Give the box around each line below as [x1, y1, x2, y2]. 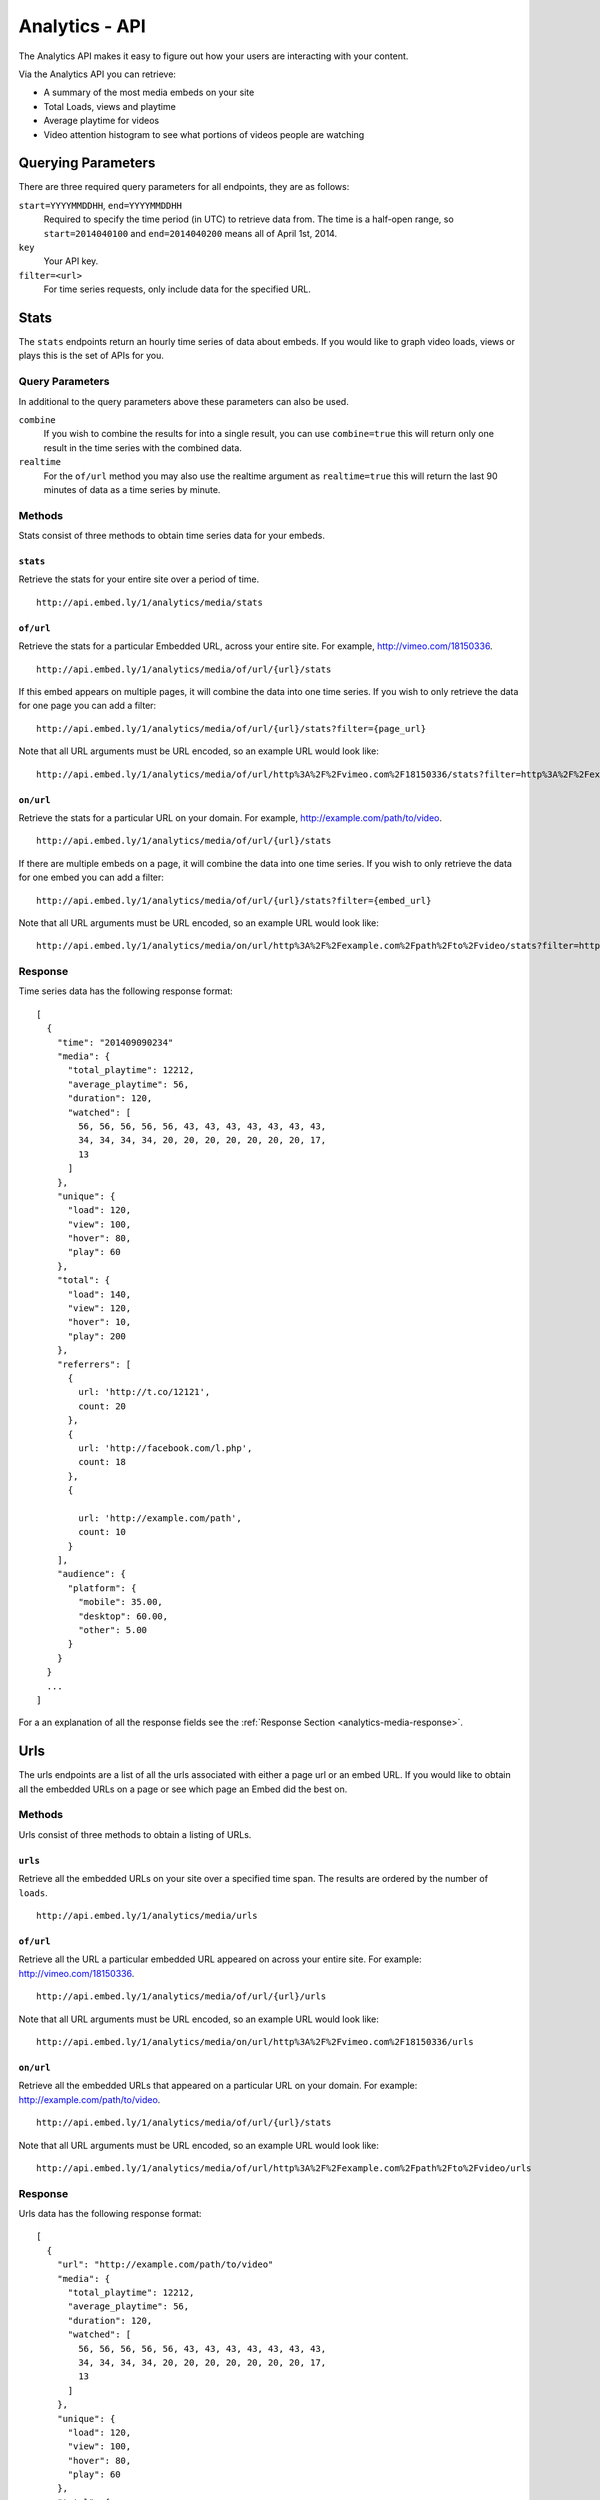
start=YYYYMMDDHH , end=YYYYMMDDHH [18, 199, 182, 211]
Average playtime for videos [43, 115, 160, 127]
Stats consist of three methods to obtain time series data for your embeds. [18, 530, 325, 542]
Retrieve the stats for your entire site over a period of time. [18, 573, 260, 585]
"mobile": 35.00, [78, 1596, 164, 1608]
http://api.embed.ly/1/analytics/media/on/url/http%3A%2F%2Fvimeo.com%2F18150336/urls [36, 2036, 474, 2047]
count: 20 [78, 1400, 127, 1412]
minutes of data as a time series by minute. [43, 483, 221, 495]
